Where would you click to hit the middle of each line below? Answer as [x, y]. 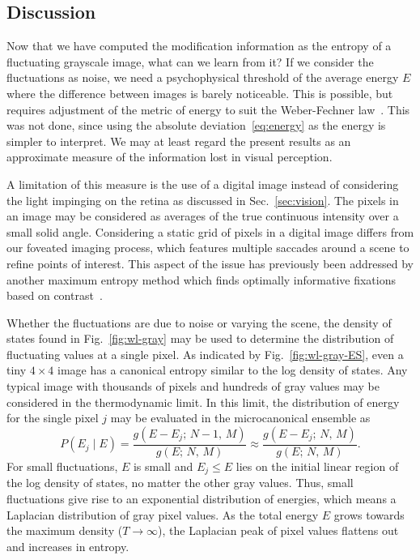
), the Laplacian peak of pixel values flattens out [278, 530]
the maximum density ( [65, 530]
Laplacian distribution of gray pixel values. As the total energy [163, 514]
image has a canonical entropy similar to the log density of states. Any [233, 370]
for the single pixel [53, 418]
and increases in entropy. [68, 546]
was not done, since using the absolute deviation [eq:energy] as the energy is [196, 125]
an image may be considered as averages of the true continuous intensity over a [203, 216]
